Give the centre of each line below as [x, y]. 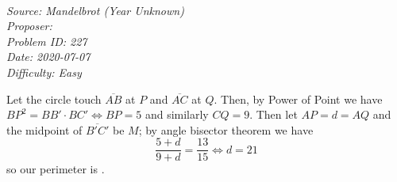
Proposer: [29, 26]
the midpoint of [44, 129]
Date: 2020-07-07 [48, 57]
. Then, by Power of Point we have [298, 99]
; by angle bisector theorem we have [226, 129]
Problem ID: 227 [47, 41]
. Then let [274, 114]
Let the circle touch [54, 99]
